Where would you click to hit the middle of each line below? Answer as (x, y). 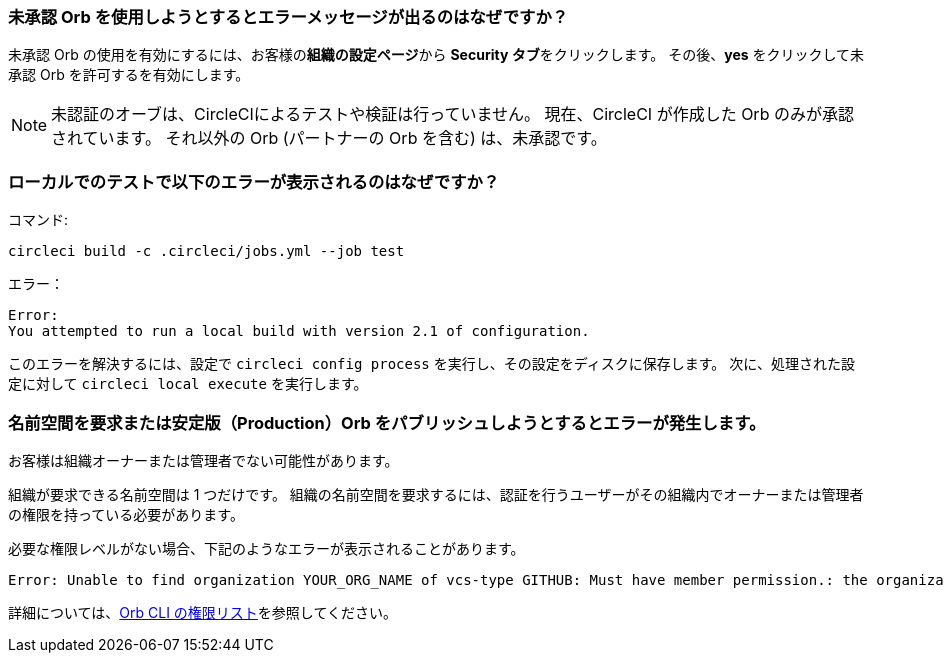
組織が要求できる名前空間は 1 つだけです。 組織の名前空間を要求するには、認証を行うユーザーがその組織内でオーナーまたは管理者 (436, 494)
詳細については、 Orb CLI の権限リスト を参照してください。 (203, 612)
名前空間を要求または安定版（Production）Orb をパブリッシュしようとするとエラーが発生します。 (387, 422)
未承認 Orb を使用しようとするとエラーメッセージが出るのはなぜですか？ (288, 17)
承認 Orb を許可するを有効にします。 (129, 75)
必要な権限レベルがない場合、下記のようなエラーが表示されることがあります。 (266, 548)
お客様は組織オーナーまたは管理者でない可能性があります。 (203, 460)
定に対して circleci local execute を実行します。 (188, 384)
